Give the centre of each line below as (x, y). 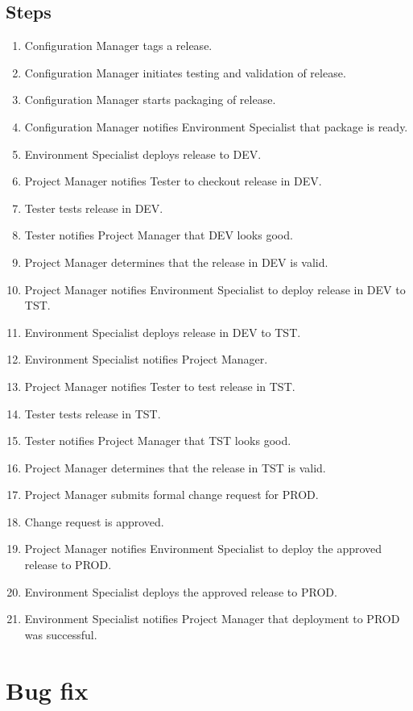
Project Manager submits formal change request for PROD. (171, 495)
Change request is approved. (94, 521)
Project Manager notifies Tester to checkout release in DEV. (173, 181)
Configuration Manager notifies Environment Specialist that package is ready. (216, 126)
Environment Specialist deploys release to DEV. (143, 154)
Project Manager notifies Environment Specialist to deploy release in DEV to (215, 289)
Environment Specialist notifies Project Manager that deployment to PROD (212, 619)
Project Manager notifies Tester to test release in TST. (160, 386)
